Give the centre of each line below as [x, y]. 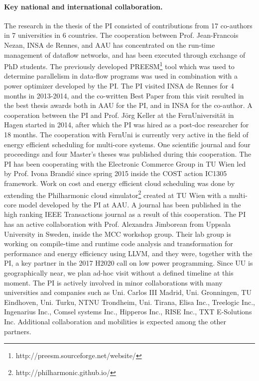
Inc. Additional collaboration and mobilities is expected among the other [115, 321]
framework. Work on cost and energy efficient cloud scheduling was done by [120, 183]
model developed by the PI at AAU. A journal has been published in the [130, 204]
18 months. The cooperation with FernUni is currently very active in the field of [126, 134]
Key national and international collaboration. [83, 6]
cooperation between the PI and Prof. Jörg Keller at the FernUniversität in [119, 115]
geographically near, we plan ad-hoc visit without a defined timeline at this [119, 272]
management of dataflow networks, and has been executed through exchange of [125, 54]
